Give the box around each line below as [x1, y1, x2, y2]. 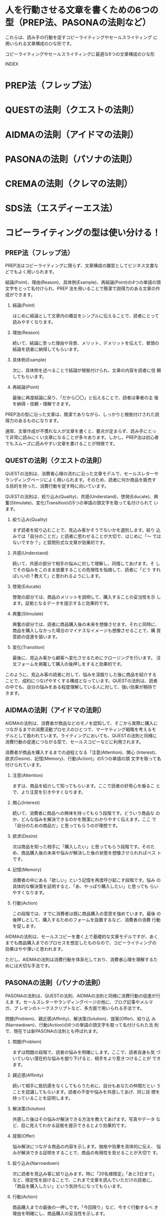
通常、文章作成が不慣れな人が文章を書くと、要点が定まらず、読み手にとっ [5, 428, 157, 434]
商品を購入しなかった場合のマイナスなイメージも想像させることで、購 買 [12, 627, 161, 633]
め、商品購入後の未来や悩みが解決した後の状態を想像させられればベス [12, 849, 156, 856]
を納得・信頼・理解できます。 [12, 401, 73, 407]
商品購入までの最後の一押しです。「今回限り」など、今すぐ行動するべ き [12, 1204, 159, 1210]
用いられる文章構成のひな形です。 [5, 40, 74, 46]
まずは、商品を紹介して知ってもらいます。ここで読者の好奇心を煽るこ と [12, 782, 161, 789]
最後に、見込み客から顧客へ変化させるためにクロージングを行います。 [12, 654, 155, 660]
